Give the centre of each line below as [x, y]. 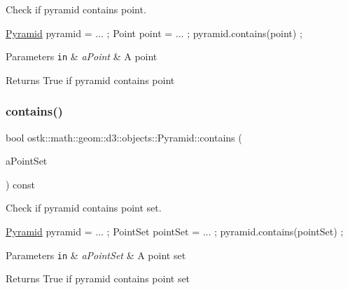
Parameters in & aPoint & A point [82, 56]
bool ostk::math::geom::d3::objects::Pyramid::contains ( [124, 137]
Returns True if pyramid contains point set [98, 278]
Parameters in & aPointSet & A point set [96, 255]
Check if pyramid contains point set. [84, 208]
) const [21, 184]
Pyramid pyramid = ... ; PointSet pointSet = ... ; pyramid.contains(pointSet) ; [175, 232]
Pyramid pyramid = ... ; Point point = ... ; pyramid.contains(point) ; [154, 33]
